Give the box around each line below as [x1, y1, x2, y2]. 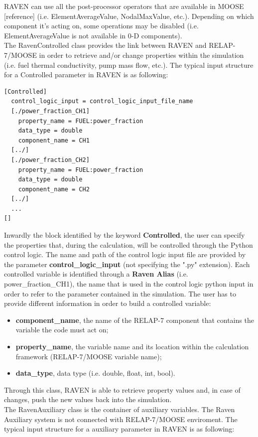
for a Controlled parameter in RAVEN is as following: [4, 69, 168, 80]
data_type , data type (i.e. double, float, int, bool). [15, 368, 175, 378]
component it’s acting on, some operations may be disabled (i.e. [4, 20, 199, 31]
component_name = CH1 [18, 137, 90, 144]
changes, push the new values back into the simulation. [4, 394, 172, 405]
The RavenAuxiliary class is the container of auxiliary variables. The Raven [4, 404, 235, 414]
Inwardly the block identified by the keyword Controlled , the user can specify [4, 230, 245, 240]
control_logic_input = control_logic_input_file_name [11, 98, 193, 105]
